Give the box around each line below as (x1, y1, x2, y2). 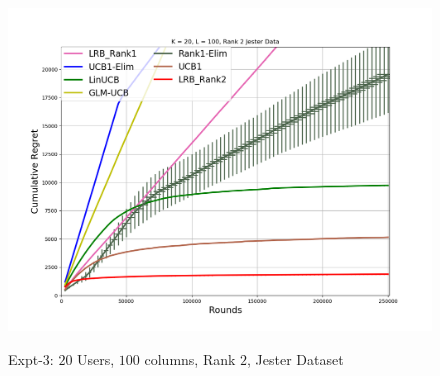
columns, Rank (144, 348, 236, 369)
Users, (77, 348, 115, 369)
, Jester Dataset (247, 348, 344, 369)
